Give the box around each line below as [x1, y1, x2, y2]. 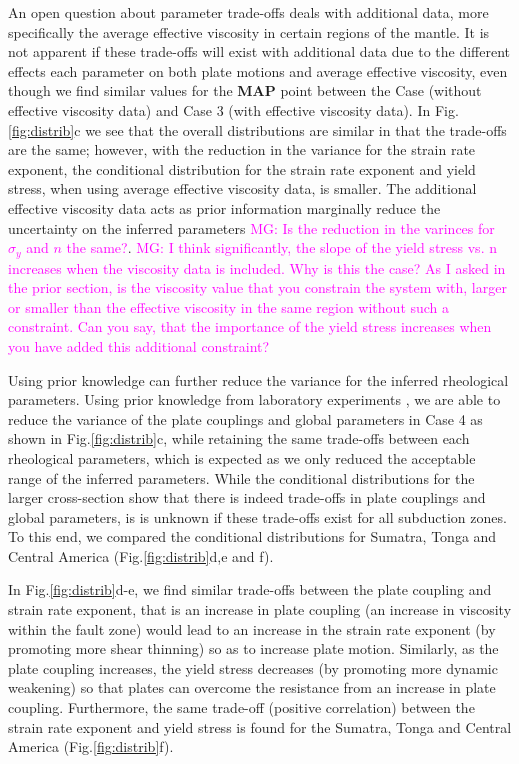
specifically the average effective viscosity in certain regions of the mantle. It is [8, 21, 490, 42]
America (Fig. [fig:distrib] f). [8, 736, 174, 757]
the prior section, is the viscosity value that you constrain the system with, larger [8, 277, 507, 298]
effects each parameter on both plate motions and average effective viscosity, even [8, 60, 508, 81]
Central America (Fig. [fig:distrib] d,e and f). [8, 545, 274, 566]
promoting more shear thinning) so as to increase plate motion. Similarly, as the [8, 638, 499, 659]
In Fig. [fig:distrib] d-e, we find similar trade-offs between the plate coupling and [8, 579, 492, 600]
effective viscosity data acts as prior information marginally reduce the [8, 197, 441, 218]
